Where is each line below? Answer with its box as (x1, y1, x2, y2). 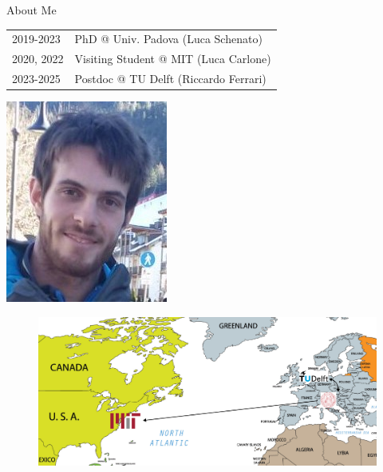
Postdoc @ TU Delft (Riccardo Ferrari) (74, 70, 267, 87)
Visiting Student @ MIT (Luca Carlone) (74, 50, 271, 67)
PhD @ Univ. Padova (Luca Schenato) (74, 30, 263, 47)
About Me (6, 2, 57, 18)
